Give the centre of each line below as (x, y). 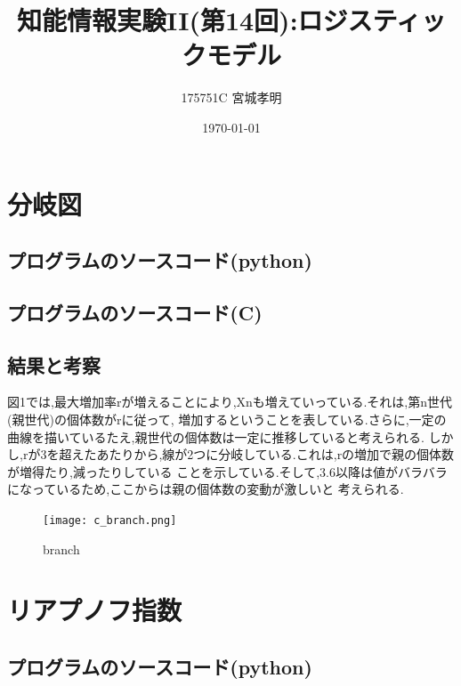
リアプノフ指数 (95, 610)
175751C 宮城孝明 (231, 97)
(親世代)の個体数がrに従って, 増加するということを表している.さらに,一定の (227, 420)
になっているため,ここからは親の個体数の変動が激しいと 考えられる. (206, 489)
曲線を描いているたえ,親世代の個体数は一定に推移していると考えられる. (216, 436)
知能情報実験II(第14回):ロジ (182, 20)
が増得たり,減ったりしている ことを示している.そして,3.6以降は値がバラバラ (227, 471)
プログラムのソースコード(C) (135, 312)
